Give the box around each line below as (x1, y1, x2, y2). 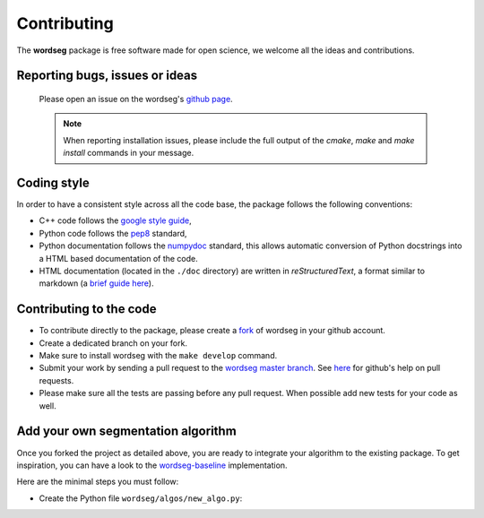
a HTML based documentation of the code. (39, 253, 199, 263)
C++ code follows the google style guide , (39, 215, 192, 226)
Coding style (16, 175, 90, 190)
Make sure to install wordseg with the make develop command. (39, 350, 278, 361)
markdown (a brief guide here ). (39, 278, 154, 289)
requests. (39, 375, 74, 385)
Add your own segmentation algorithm (16, 424, 237, 439)
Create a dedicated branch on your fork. (39, 337, 188, 349)
